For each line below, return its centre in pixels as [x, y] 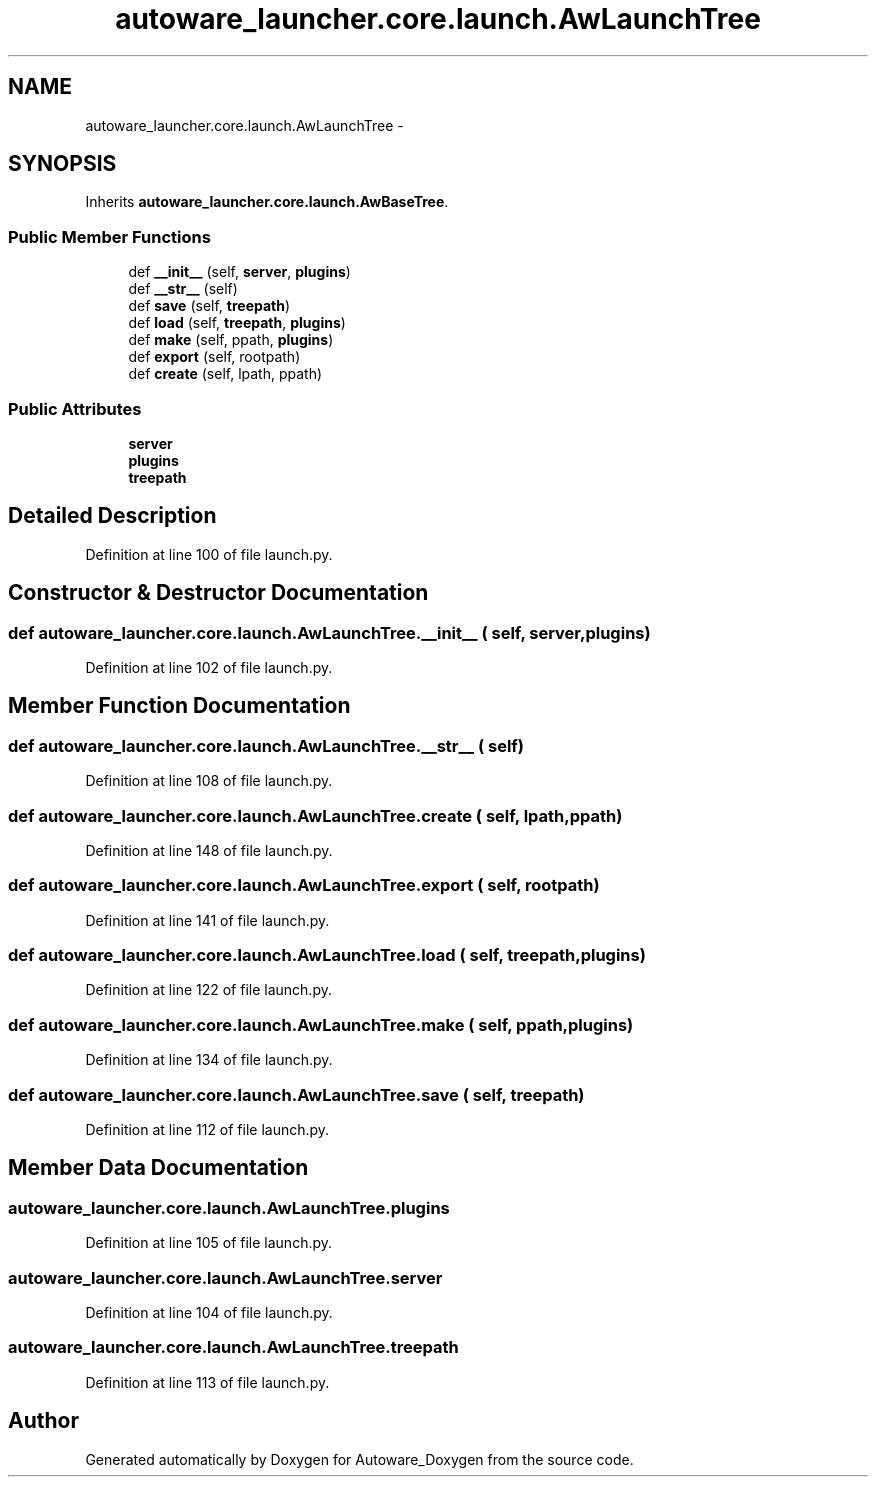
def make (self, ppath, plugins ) [231, 340]
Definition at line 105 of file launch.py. [209, 1243]
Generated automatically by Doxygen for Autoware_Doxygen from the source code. [359, 1459]
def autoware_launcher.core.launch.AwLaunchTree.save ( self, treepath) [296, 1094]
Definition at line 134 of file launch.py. [209, 1060]
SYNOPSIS [62, 164]
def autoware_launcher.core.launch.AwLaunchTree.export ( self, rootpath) [304, 885]
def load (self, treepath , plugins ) [237, 323]
